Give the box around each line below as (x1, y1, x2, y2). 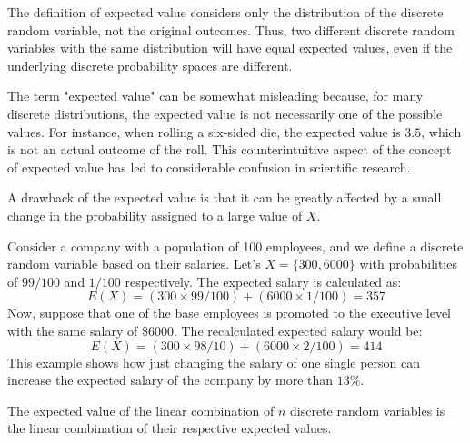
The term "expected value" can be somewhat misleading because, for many (7, 86, 424, 105)
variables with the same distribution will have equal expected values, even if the (7, 38, 453, 57)
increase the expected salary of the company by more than (7, 370, 334, 389)
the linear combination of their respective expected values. (7, 418, 332, 438)
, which (421, 122, 462, 141)
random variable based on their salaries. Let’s (7, 254, 261, 273)
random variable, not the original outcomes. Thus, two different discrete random (7, 20, 455, 39)
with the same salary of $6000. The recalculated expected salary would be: (7, 320, 423, 340)
